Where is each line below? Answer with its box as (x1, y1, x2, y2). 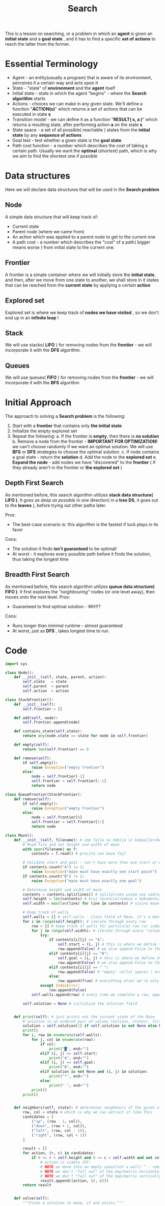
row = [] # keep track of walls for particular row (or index (31, 924, 162, 928)
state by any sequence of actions (12, 132, 82, 138)
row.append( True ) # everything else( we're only (57, 979, 160, 984)
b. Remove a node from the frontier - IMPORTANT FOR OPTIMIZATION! (12, 438, 158, 444)
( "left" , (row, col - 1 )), (31, 1128, 87, 1133)
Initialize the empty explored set (12, 428, 77, 434)
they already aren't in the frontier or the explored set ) (12, 464, 122, 470)
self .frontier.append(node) (23, 720, 80, 725)
